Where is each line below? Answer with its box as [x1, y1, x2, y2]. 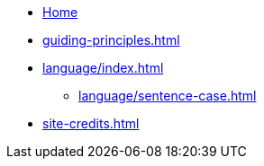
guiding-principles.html [42, 32, 180, 48]
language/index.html [42, 60, 164, 75]
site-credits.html [42, 116, 140, 131]
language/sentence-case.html [78, 88, 257, 103]
